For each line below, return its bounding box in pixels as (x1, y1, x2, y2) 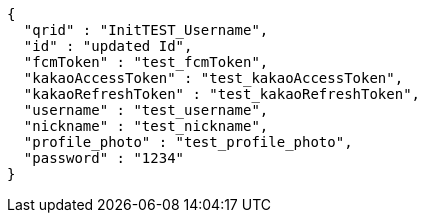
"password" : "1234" (23, 150, 185, 166)
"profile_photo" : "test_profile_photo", (23, 134, 353, 150)
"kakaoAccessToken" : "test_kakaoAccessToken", (23, 70, 404, 86)
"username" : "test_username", (23, 102, 269, 118)
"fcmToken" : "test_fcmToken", (23, 54, 269, 70)
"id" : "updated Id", (23, 38, 193, 54)
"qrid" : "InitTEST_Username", (23, 22, 269, 38)
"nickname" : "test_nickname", (23, 118, 269, 134)
